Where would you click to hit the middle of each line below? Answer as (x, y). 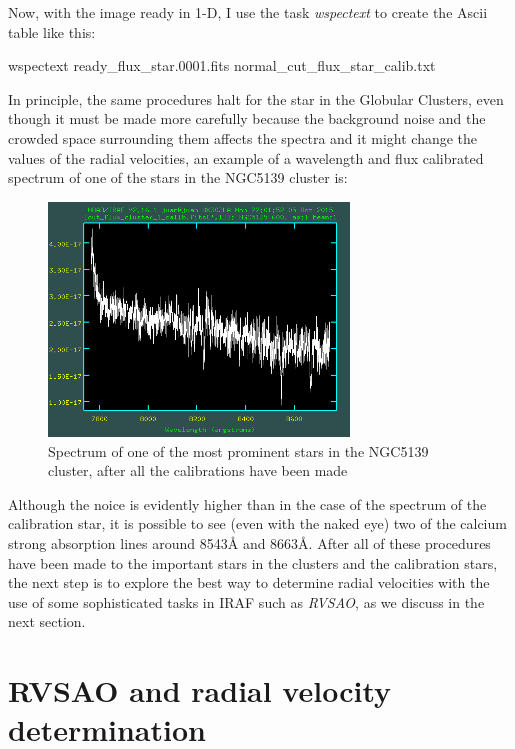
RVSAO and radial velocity (200, 690)
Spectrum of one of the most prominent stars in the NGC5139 (238, 450)
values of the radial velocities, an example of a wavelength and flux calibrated (246, 157)
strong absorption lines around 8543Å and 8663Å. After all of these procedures (249, 543)
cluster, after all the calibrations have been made (198, 470)
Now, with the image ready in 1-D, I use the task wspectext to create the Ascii (248, 12)
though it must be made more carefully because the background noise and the (247, 118)
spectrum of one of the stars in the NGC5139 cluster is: (178, 177)
